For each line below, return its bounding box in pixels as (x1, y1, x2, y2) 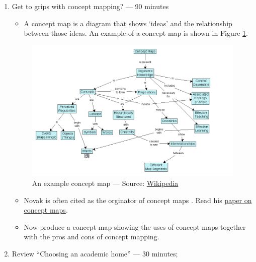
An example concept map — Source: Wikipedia (32, 177, 179, 188)
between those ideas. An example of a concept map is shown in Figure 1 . (24, 28, 248, 38)
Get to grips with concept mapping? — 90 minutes (12, 1, 169, 11)
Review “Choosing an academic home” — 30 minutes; (12, 248, 178, 258)
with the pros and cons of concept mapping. (24, 231, 159, 242)
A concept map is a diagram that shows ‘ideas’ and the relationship (24, 18, 232, 28)
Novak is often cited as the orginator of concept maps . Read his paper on (24, 194, 252, 205)
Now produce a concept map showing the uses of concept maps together (24, 221, 246, 232)
